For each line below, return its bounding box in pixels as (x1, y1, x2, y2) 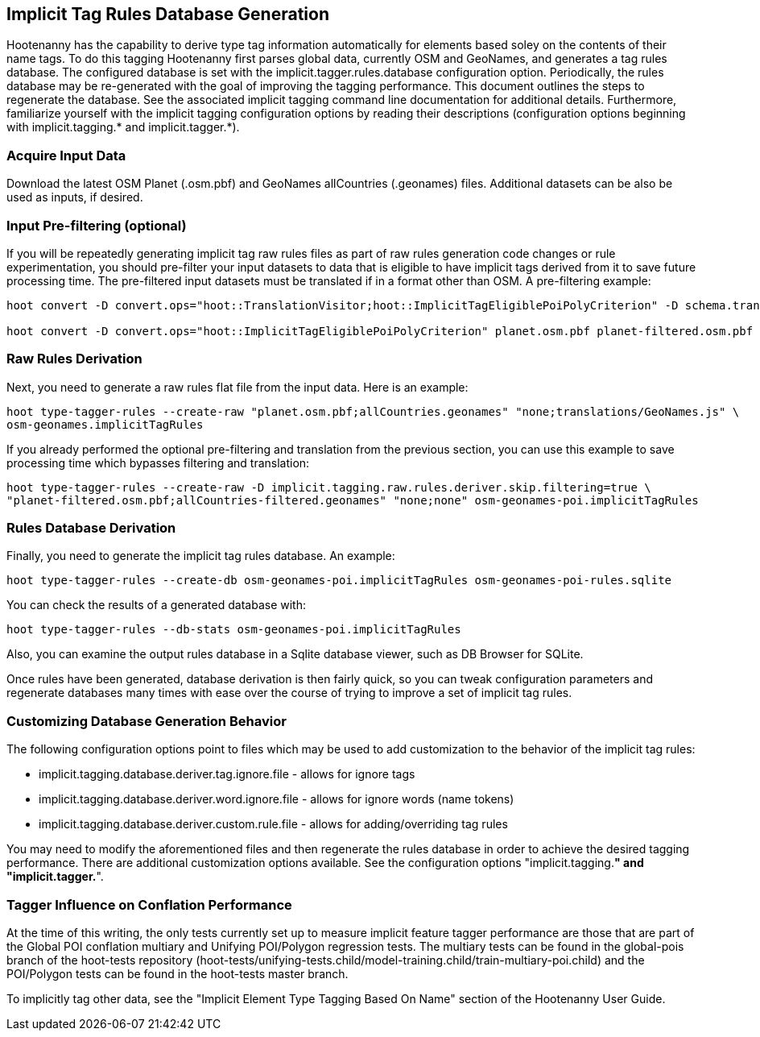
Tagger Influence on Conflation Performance (6, 896, 292, 913)
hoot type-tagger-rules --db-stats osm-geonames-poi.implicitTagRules (6, 623, 461, 637)
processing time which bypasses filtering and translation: (6, 455, 310, 470)
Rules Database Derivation (6, 520, 176, 537)
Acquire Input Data (6, 147, 126, 164)
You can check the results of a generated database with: (6, 598, 306, 612)
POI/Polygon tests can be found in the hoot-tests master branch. (6, 966, 349, 981)
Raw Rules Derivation (6, 351, 142, 367)
